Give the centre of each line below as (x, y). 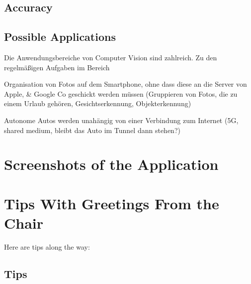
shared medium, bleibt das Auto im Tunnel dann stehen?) (92, 130)
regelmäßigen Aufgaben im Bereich (57, 67)
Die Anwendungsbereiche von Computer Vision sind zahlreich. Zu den (111, 57)
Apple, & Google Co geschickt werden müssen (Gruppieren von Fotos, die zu (121, 93)
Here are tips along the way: (47, 246)
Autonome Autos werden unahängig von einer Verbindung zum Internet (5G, (121, 120)
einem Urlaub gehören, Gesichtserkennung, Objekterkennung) (98, 103)
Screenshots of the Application (111, 164)
